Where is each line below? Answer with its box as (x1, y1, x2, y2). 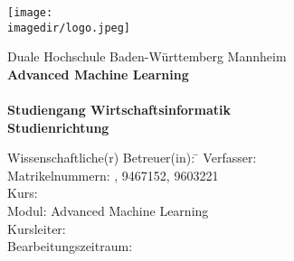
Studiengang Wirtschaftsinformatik (7, 100, 231, 119)
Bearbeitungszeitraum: (7, 237, 133, 256)
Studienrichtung (7, 117, 109, 136)
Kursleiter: (7, 219, 66, 238)
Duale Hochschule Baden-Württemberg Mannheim (7, 47, 287, 66)
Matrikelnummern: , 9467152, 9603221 (7, 165, 219, 184)
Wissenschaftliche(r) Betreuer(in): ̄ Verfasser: (7, 148, 257, 167)
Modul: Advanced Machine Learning (7, 201, 209, 220)
